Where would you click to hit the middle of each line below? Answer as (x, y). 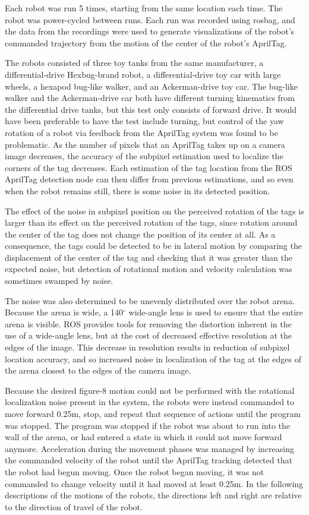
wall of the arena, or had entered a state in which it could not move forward (144, 437)
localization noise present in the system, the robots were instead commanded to (150, 402)
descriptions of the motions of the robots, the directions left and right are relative (153, 495)
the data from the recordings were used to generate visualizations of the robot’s (150, 31)
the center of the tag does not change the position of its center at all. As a (140, 234)
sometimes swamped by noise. (59, 281)
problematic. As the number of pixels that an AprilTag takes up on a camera (145, 144)
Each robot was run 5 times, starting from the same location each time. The (144, 8)
